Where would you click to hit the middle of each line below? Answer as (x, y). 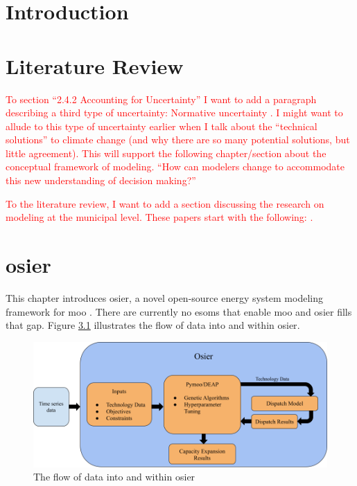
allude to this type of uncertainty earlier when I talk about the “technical (162, 126)
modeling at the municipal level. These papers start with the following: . (159, 217)
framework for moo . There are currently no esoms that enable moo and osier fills (179, 311)
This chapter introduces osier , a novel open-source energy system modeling (164, 297)
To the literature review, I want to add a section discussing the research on (165, 203)
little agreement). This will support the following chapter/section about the (166, 153)
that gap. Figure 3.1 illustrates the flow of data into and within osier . (153, 325)
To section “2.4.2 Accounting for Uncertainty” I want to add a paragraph (161, 99)
